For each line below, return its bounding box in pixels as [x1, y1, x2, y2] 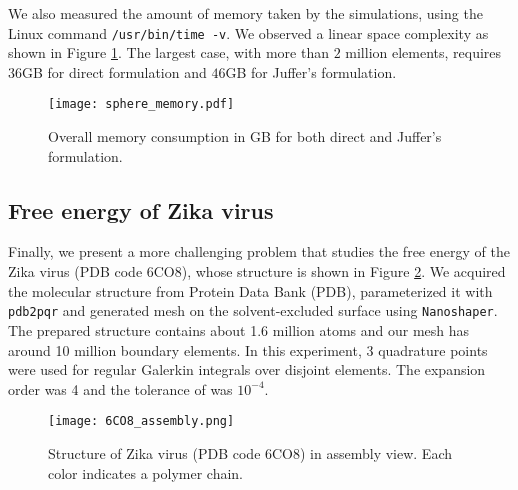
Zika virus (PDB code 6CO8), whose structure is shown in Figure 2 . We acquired [8, 261, 506, 282]
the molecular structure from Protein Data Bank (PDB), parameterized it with [8, 280, 493, 301]
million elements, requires [345, 42, 502, 63]
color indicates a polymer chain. [48, 462, 243, 483]
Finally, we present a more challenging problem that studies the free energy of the [8, 241, 510, 262]
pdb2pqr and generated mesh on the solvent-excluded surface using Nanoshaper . [8, 300, 498, 321]
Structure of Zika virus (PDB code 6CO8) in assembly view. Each [48, 442, 453, 463]
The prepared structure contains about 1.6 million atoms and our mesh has [8, 319, 470, 340]
